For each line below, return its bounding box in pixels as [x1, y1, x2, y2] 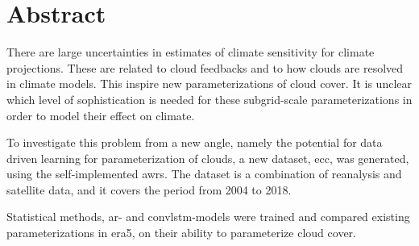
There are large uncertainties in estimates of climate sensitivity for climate [6, 44, 375, 60]
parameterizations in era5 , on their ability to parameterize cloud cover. [6, 224, 356, 241]
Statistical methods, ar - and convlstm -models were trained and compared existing [6, 208, 410, 225]
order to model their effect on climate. [6, 106, 195, 123]
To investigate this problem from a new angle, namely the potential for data [6, 134, 383, 151]
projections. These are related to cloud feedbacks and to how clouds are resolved [6, 59, 404, 76]
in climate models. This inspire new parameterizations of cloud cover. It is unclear [6, 75, 412, 92]
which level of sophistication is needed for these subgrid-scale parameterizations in [6, 90, 413, 107]
